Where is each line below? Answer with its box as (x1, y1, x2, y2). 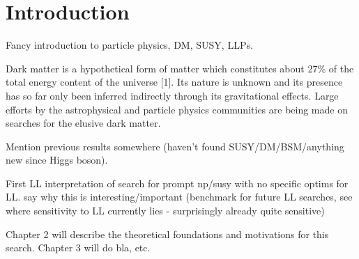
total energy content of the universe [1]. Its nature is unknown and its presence (6, 74, 343, 89)
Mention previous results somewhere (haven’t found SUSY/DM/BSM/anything (6, 139, 344, 153)
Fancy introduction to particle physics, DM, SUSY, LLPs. (6, 38, 253, 52)
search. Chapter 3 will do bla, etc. (6, 240, 151, 255)
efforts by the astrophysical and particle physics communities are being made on (6, 102, 348, 116)
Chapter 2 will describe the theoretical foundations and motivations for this (6, 226, 329, 241)
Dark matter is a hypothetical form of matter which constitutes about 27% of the (6, 61, 354, 75)
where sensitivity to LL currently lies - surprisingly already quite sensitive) (6, 203, 325, 218)
